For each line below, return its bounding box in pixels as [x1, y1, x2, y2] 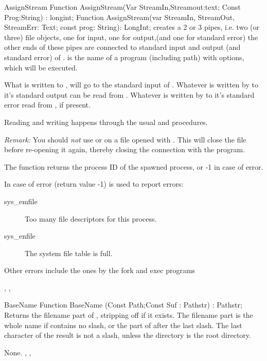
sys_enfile [4, 230, 35, 241]
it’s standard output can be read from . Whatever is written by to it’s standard [4, 89, 255, 100]
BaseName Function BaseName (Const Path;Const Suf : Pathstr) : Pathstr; [4, 299, 242, 310]
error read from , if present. [4, 99, 91, 110]
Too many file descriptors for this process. [25, 213, 157, 224]
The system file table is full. [25, 247, 113, 258]
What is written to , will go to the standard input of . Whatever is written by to [4, 79, 258, 90]
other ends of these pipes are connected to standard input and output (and [4, 42, 241, 52]
